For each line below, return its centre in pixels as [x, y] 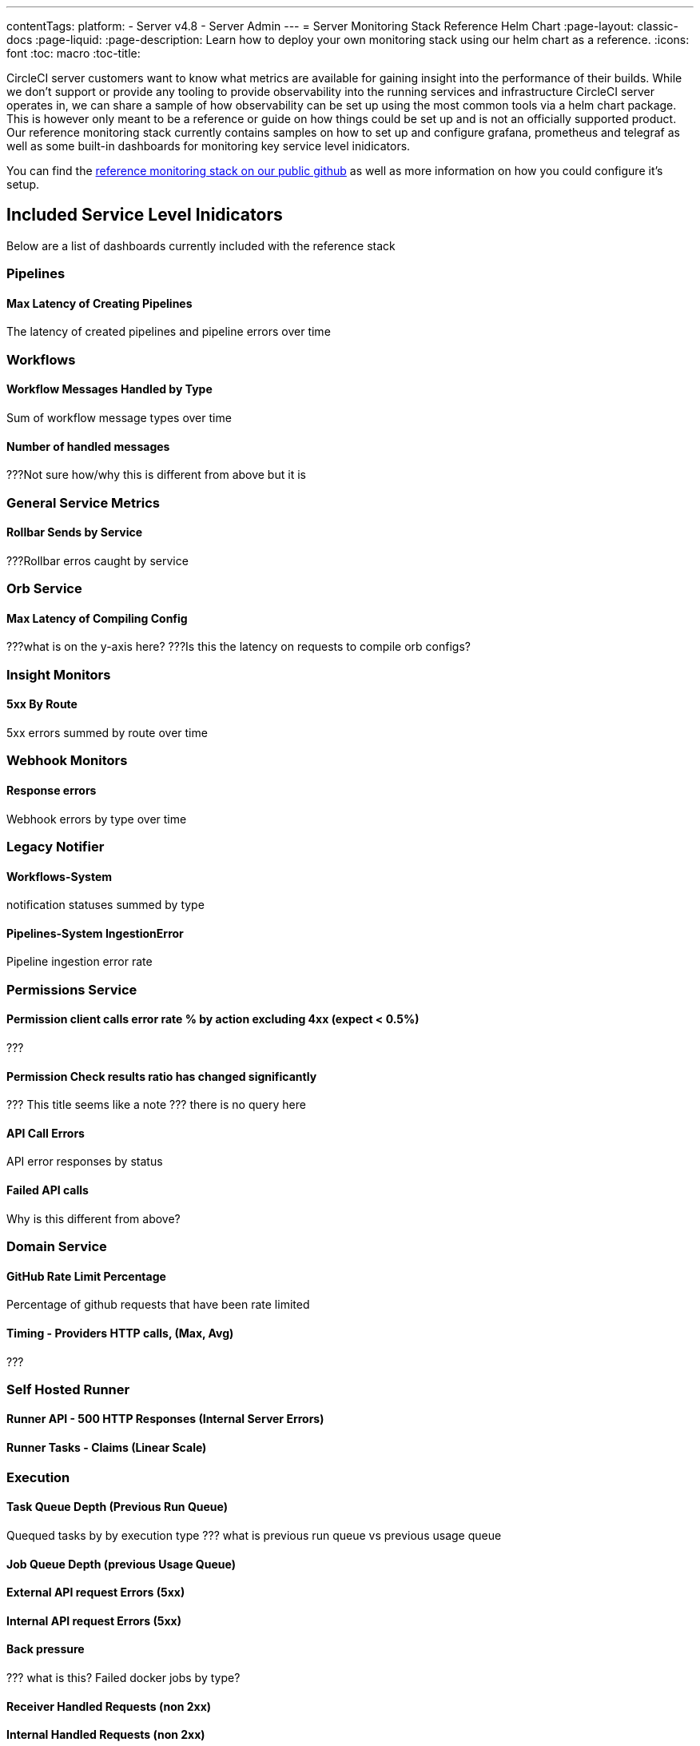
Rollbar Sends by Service [75, 532]
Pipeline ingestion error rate [80, 962]
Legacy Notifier [56, 847]
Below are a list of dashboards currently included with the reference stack [201, 245]
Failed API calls [48, 1190]
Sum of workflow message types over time [119, 418]
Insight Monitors [59, 674]
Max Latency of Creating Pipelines [99, 303]
